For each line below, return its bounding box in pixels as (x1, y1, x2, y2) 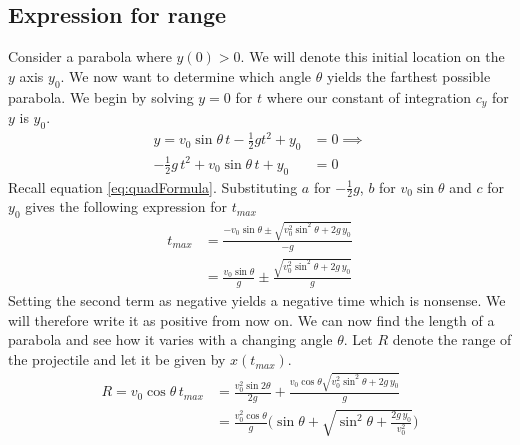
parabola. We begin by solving (8, 86, 194, 107)
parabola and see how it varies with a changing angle (8, 329, 333, 350)
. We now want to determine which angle (60, 65, 312, 86)
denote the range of (392, 329, 512, 350)
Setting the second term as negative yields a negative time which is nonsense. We (8, 290, 506, 311)
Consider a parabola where (8, 46, 172, 67)
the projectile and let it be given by (8, 349, 226, 370)
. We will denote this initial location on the (240, 46, 505, 67)
